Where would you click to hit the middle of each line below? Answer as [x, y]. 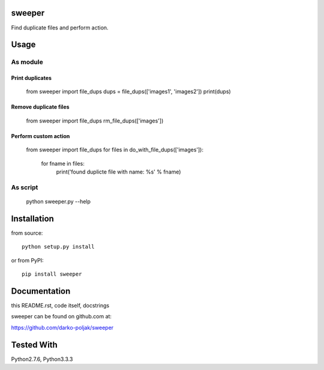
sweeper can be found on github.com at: [61, 317]
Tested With [34, 344]
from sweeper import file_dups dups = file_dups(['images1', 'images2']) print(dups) [128, 92]
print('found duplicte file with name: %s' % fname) [118, 172]
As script [25, 187]
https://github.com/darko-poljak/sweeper [62, 327]
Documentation [41, 291]
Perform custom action [40, 136]
